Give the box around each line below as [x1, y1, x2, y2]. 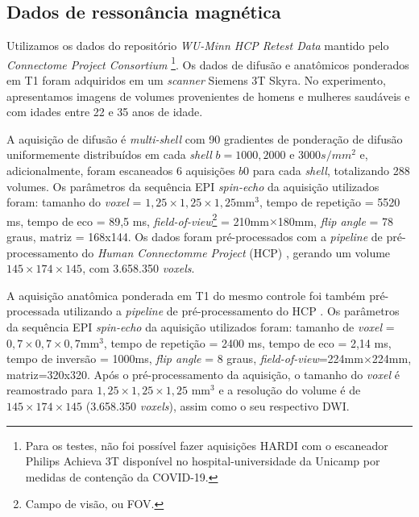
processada [6, 302, 60, 319]
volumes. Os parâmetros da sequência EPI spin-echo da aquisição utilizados [6, 177, 380, 194]
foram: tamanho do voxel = [6, 194, 142, 211]
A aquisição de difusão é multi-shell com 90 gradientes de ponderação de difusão [6, 130, 403, 147]
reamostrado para [6, 381, 93, 398]
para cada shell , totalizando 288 [252, 162, 410, 179]
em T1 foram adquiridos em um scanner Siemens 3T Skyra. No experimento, [6, 72, 386, 89]
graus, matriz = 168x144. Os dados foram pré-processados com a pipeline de [6, 228, 383, 245]
